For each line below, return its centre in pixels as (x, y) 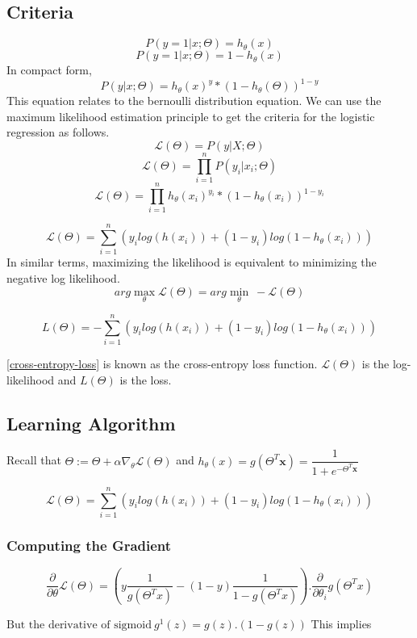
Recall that (34, 460)
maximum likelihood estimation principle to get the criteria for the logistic (191, 116)
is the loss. (146, 379)
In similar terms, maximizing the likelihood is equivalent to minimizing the (192, 262)
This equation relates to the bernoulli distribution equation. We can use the (194, 101)
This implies (341, 624)
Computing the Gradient (89, 545)
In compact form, (49, 70)
